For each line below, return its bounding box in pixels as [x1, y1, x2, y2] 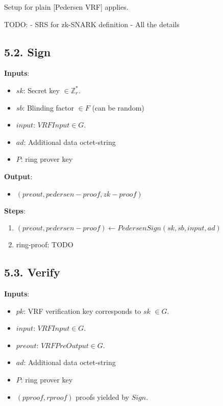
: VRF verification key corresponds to [23, 305, 141, 316]
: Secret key [23, 84, 60, 95]
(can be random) [92, 102, 144, 113]
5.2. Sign [4, 44, 51, 59]
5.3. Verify [4, 264, 60, 280]
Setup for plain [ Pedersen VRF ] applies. [4, 2, 129, 12]
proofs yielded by [76, 391, 129, 402]
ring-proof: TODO [16, 239, 73, 250]
